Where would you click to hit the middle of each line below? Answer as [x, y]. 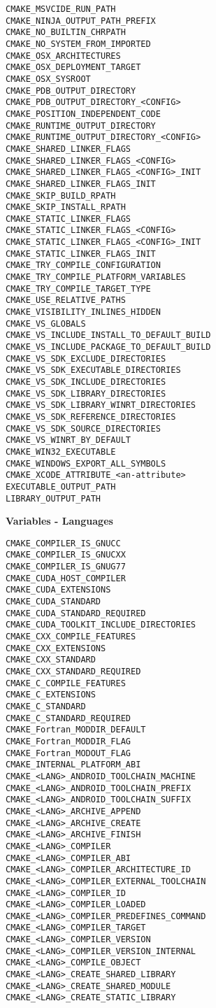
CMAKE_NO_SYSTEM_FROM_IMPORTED [78, 44]
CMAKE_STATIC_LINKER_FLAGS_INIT [81, 254]
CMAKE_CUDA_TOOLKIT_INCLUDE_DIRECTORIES [101, 625]
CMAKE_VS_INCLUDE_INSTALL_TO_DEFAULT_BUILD [108, 335]
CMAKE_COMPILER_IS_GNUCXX [66, 555]
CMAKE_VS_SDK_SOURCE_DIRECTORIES [83, 428]
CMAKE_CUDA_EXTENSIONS [58, 590]
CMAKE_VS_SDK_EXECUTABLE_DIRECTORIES [93, 370]
